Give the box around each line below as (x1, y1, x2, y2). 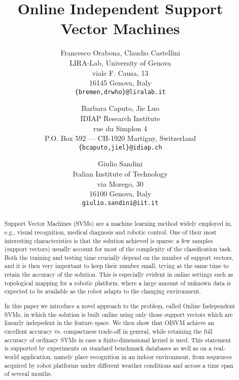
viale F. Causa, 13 (92, 67, 149, 78)
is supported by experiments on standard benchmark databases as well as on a (4, 344, 212, 353)
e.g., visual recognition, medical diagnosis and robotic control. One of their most (4, 227, 217, 236)
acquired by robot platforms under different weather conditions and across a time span (4, 361, 233, 369)
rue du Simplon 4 (93, 123, 147, 133)
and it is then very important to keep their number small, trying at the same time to (4, 261, 229, 270)
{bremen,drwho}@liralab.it (75, 88, 166, 96)
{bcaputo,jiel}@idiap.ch (78, 143, 162, 151)
